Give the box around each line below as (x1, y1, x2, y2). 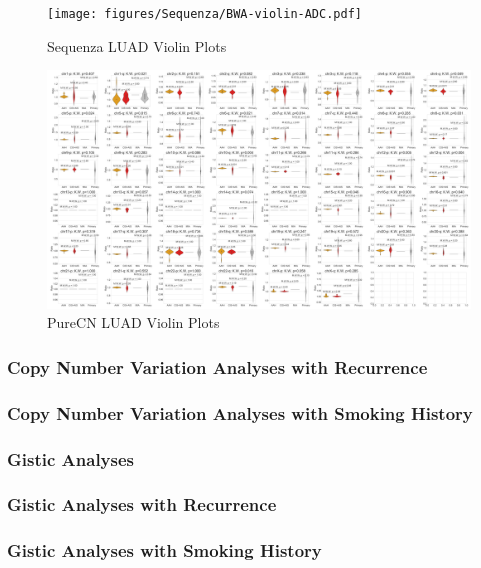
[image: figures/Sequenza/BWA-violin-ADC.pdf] (47, 7, 362, 21)
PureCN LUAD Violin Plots (47, 312, 220, 333)
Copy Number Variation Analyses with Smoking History (7, 400, 473, 425)
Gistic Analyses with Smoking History (7, 538, 322, 563)
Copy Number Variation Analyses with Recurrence (7, 354, 428, 379)
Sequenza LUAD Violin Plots (47, 35, 227, 56)
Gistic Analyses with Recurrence (7, 492, 277, 517)
